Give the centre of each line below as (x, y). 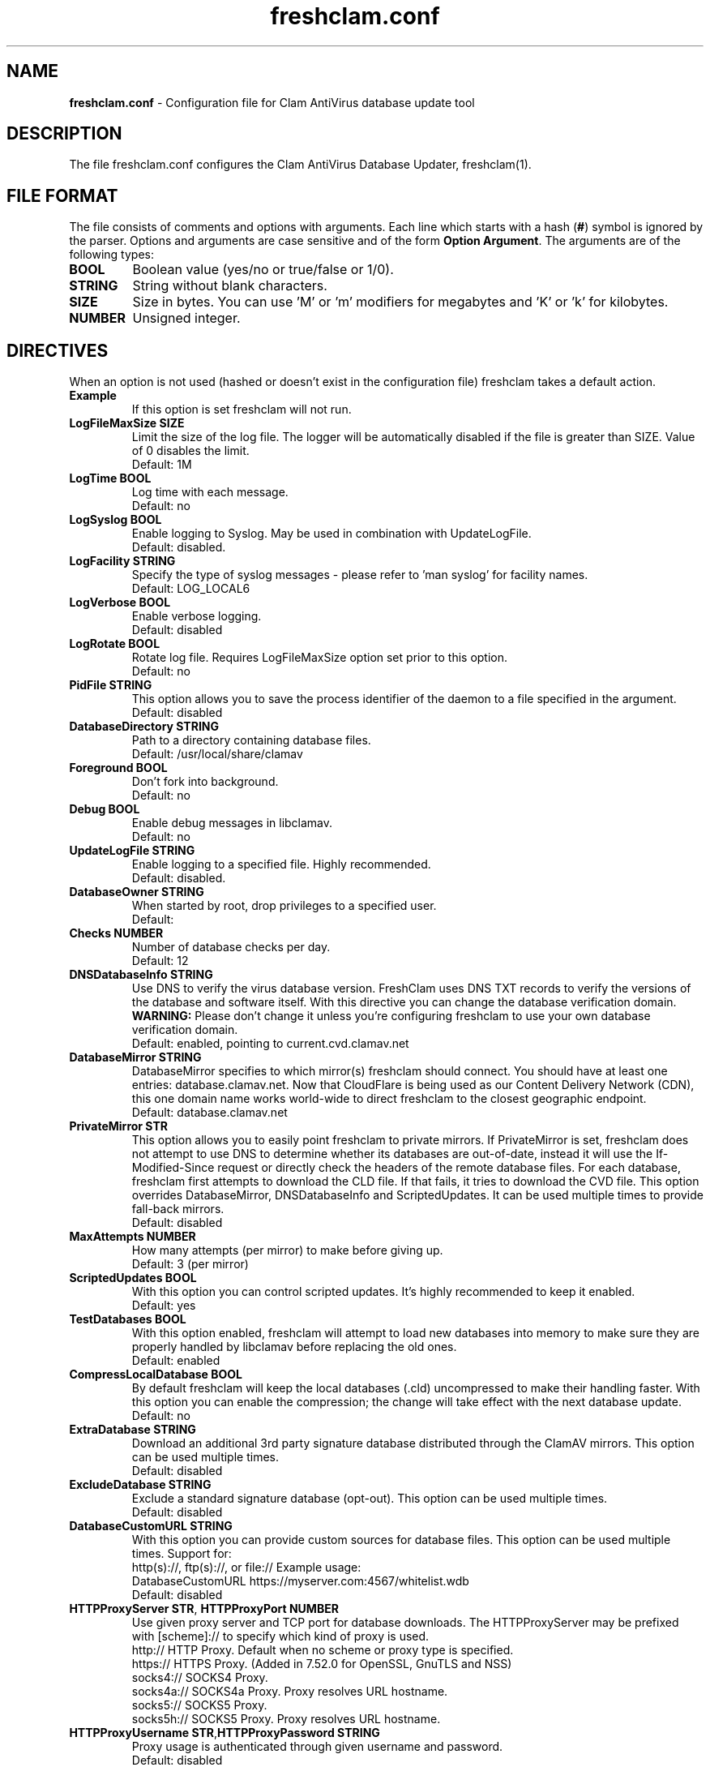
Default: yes (164, 1306)
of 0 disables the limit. (190, 451)
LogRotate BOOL (115, 644)
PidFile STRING (111, 685)
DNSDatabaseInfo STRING (141, 975)
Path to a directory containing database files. (251, 740)
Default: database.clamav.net (210, 1113)
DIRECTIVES (58, 350)
